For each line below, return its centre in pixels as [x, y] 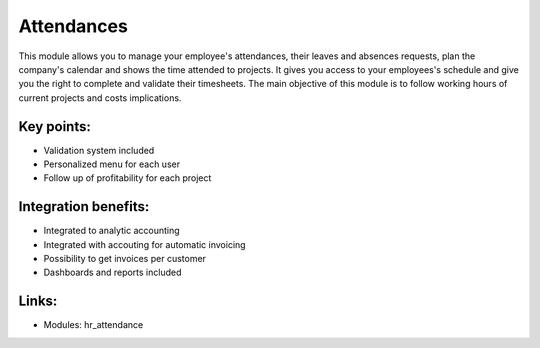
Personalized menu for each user [111, 164]
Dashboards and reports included [112, 272]
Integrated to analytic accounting [111, 231]
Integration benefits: [84, 206]
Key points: [55, 126]
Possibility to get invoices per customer [125, 259]
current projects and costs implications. [100, 97]
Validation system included [99, 150]
